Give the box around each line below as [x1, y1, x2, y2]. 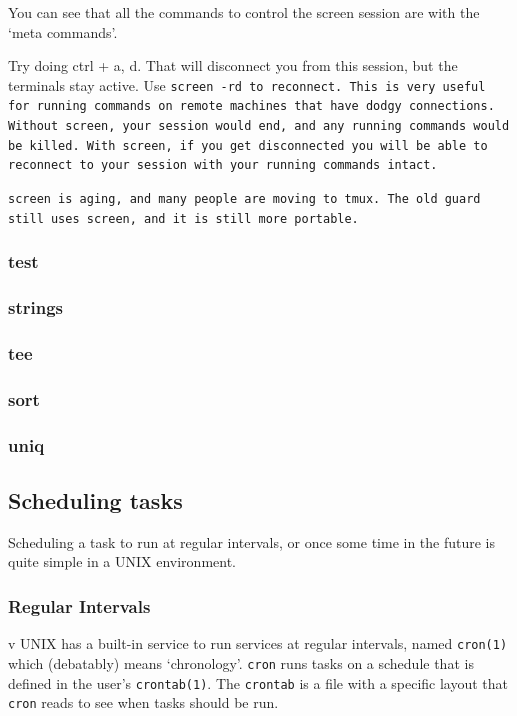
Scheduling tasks [8, 484, 183, 515]
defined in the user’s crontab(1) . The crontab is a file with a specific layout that [8, 672, 509, 693]
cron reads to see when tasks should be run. [8, 692, 279, 713]
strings [8, 295, 64, 320]
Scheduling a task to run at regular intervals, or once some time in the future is [8, 531, 496, 552]
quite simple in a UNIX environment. [8, 551, 237, 572]
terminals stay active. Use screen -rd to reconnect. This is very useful [8, 74, 486, 95]
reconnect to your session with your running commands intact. [8, 158, 438, 173]
